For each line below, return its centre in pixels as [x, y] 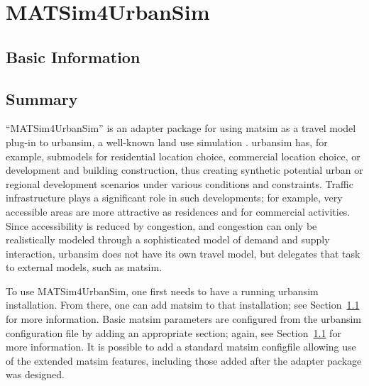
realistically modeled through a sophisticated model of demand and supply [168, 239]
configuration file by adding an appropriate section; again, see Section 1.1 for [174, 332]
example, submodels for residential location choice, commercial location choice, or [183, 156]
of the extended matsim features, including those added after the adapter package [184, 360]
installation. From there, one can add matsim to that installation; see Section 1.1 [183, 305]
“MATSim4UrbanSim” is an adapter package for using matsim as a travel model [181, 128]
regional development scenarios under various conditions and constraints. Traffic [180, 183]
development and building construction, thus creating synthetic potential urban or [184, 170]
